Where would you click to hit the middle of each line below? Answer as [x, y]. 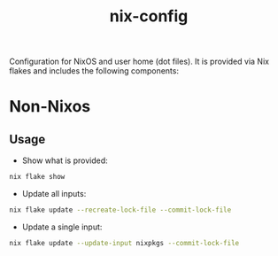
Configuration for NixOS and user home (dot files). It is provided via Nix [139, 62]
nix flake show [37, 177]
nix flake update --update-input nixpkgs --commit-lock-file [124, 243]
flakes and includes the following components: [94, 71]
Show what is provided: [65, 160]
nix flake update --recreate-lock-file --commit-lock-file [120, 210]
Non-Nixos [50, 107]
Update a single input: [62, 227]
